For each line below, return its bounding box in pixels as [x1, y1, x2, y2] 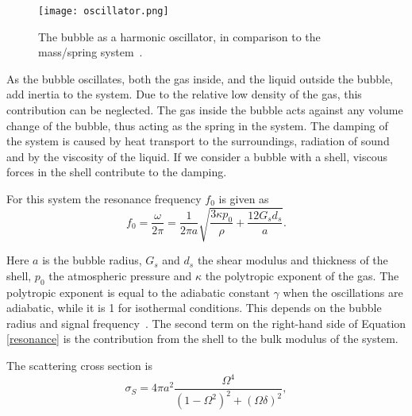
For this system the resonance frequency [6, 191, 202, 206]
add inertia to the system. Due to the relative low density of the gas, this [6, 86, 362, 102]
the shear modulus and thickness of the [197, 252, 388, 268]
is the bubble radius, [42, 252, 142, 268]
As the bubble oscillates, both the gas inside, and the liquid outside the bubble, [6, 70, 394, 87]
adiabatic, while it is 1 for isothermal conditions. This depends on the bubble [6, 299, 382, 316]
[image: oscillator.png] [38, 6, 169, 17]
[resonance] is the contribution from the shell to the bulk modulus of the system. [6, 330, 399, 347]
